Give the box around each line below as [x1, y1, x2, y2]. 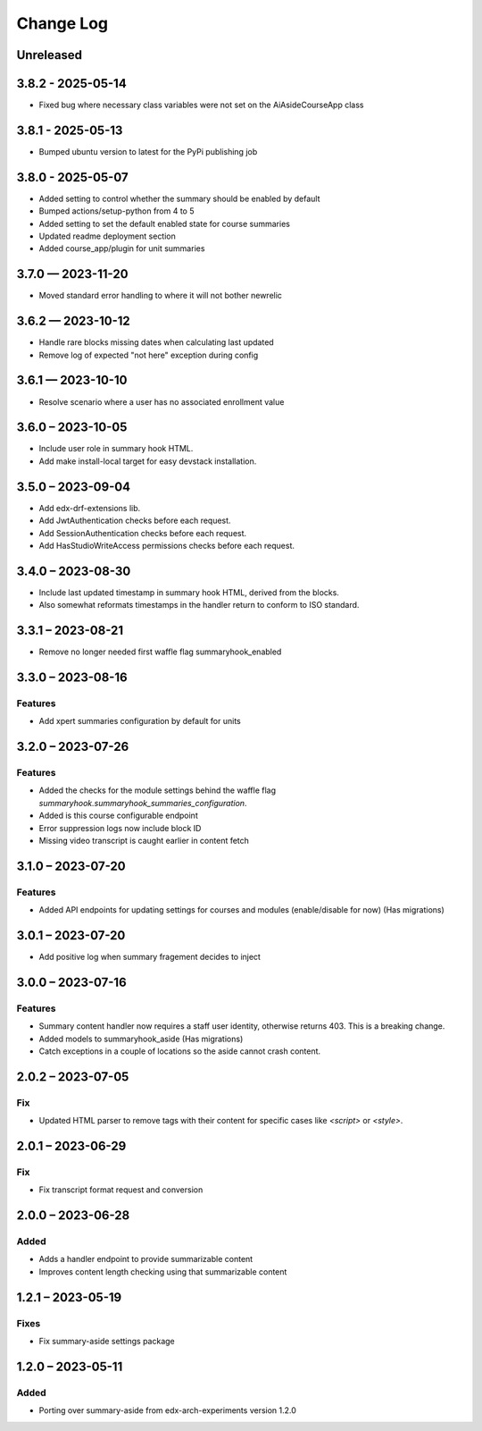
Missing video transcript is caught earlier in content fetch [38, 836, 250, 846]
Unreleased [16, 47, 83, 63]
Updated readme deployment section [38, 231, 176, 241]
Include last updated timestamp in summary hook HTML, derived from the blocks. [38, 586, 339, 598]
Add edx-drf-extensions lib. [38, 502, 141, 513]
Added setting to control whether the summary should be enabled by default [38, 193, 320, 204]
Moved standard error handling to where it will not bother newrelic [38, 290, 283, 301]
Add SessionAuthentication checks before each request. [38, 527, 247, 538]
